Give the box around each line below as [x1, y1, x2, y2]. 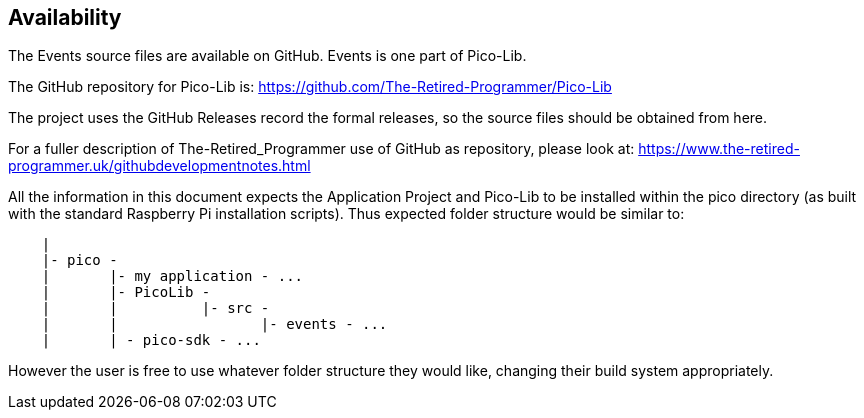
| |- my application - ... [41, 268, 304, 285]
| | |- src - [41, 300, 270, 317]
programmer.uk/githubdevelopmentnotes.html [8, 157, 311, 175]
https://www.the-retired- [638, 140, 800, 158]
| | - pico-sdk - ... [41, 332, 261, 349]
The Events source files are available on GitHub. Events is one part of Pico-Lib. [8, 47, 527, 65]
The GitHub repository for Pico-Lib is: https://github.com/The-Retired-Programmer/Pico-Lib [8, 78, 612, 96]
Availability [8, 5, 122, 30]
